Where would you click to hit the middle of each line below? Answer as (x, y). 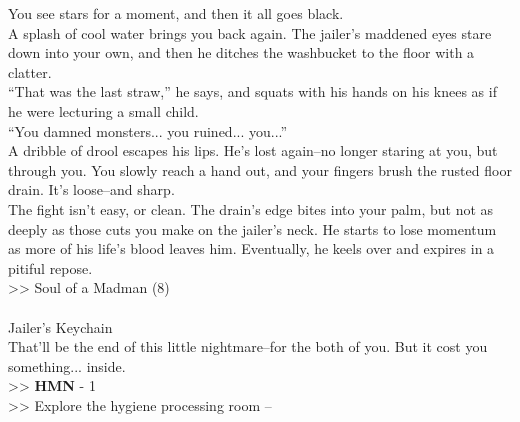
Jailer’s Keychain (60, 326)
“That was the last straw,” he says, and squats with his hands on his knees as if (252, 91)
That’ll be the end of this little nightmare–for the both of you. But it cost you (248, 346)
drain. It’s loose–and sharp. (91, 189)
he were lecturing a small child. (103, 110)
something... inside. (67, 365)
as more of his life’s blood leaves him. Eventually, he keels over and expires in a (251, 248)
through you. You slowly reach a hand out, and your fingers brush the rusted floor (260, 169)
